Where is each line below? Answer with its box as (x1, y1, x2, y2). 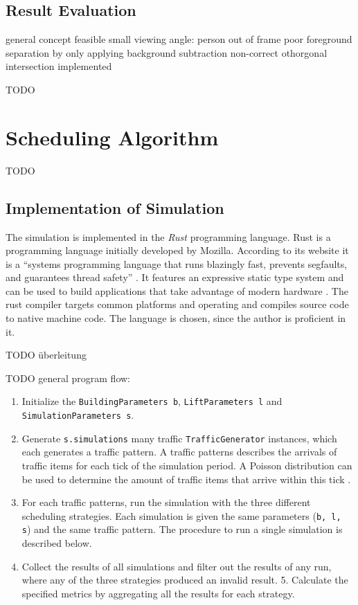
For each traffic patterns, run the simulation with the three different (21, 495, 311, 509)
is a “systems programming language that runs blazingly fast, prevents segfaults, (6, 256, 348, 271)
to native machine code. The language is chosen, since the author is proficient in (6, 311, 346, 325)
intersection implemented (6, 59, 112, 73)
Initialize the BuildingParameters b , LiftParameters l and (21, 394, 283, 408)
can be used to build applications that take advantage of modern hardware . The (6, 283, 348, 298)
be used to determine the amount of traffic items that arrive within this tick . (21, 471, 351, 486)
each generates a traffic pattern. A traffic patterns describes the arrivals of (21, 444, 337, 459)
